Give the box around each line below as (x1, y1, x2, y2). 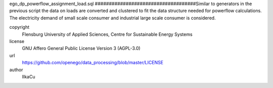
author (9, 66, 23, 73)
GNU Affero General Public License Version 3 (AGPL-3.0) (22, 46, 141, 52)
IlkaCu (22, 73, 35, 79)
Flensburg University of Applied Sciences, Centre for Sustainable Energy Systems (22, 31, 193, 37)
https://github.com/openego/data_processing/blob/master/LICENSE (22, 60, 164, 66)
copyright (9, 24, 30, 30)
